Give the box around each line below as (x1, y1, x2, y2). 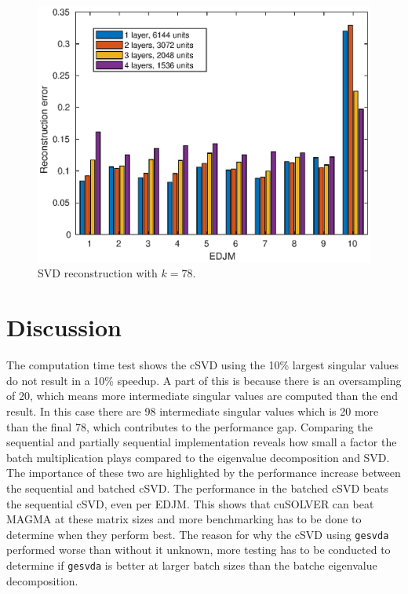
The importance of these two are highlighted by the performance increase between (6, 464, 401, 481)
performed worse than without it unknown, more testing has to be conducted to (6, 541, 391, 558)
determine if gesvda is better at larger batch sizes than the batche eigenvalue (6, 556, 377, 573)
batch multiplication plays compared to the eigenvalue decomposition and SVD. (6, 449, 390, 465)
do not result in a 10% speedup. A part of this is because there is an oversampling (6, 372, 402, 388)
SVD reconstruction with (38, 265, 158, 281)
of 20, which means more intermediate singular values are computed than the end (6, 387, 398, 404)
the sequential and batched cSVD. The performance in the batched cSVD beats (6, 479, 389, 496)
